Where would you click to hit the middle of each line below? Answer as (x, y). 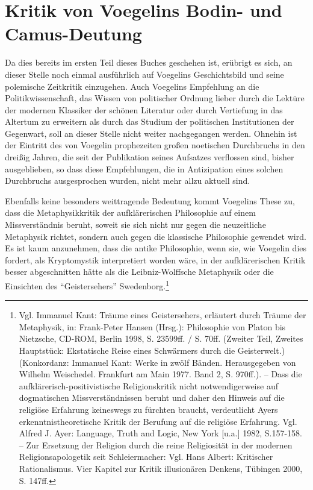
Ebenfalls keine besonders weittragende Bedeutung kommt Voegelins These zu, (150, 200)
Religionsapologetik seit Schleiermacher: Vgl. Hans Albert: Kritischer (146, 457)
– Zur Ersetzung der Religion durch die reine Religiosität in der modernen (156, 444)
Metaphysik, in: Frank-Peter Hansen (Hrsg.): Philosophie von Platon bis (152, 326)
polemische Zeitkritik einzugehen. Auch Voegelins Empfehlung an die (132, 86)
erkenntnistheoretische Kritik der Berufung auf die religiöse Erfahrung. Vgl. (158, 421)
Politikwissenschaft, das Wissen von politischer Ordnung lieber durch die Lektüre (155, 98)
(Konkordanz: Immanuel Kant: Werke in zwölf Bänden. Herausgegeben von (157, 362)
